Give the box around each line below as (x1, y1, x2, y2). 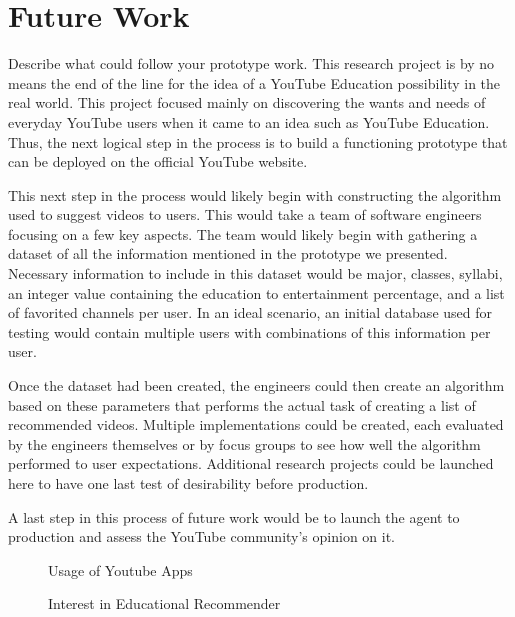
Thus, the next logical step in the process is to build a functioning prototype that (8, 131, 508, 152)
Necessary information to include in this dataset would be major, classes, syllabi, (8, 263, 503, 284)
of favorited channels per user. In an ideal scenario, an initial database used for (8, 302, 492, 323)
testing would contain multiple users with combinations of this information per (8, 321, 491, 342)
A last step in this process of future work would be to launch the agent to (8, 506, 460, 527)
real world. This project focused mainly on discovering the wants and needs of (8, 92, 486, 113)
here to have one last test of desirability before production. (8, 473, 369, 493)
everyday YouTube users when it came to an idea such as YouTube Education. (8, 111, 490, 132)
